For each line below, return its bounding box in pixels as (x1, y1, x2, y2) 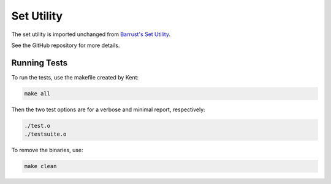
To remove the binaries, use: (11, 147, 83, 154)
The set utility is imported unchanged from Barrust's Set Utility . (11, 31, 171, 38)
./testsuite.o (24, 131, 67, 138)
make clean (24, 163, 57, 170)
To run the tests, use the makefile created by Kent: (11, 73, 139, 81)
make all (24, 90, 51, 97)
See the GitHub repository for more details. (11, 42, 120, 49)
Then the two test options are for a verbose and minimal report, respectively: (11, 106, 205, 113)
